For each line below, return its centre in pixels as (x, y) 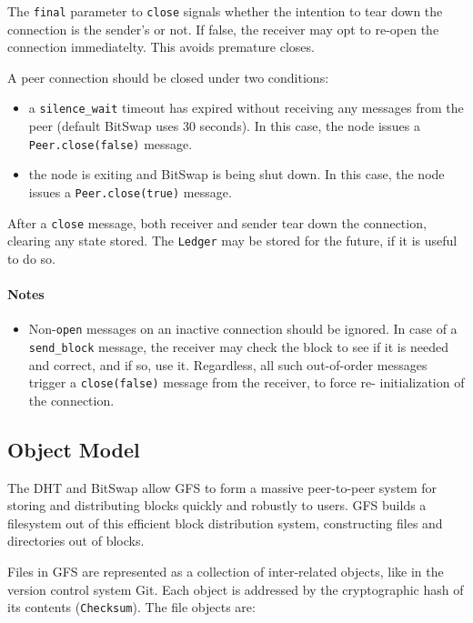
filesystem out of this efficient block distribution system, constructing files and (225, 523)
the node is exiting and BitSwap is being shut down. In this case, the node (236, 174)
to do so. (31, 258)
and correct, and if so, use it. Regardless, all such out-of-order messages (228, 364)
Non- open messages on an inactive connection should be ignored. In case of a (243, 329)
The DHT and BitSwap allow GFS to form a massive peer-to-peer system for (222, 487)
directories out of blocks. (76, 541)
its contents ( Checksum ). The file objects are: (131, 607)
